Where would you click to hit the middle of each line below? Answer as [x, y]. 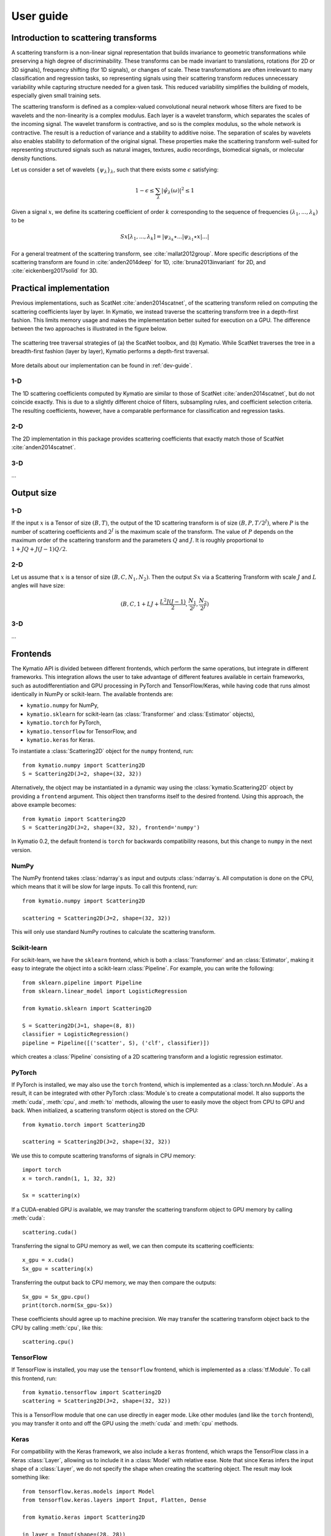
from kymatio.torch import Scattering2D [84, 1125]
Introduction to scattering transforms [84, 38]
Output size [34, 493]
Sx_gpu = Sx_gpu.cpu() [56, 1297]
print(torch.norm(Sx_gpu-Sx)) [68, 1305]
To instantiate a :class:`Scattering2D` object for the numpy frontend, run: [102, 751]
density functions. [34, 158]
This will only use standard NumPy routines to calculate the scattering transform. [113, 931]
